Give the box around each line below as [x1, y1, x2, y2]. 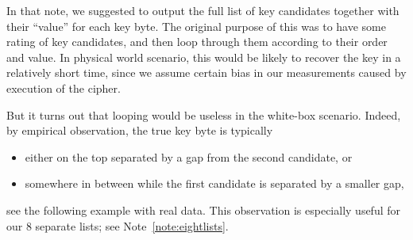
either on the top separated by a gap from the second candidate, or [25, 148, 353, 165]
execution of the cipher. [6, 79, 121, 96]
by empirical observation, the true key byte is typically [6, 122, 273, 139]
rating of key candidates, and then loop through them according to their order [6, 33, 388, 50]
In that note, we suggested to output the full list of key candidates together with [6, 2, 399, 18]
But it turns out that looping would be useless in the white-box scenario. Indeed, [6, 106, 401, 123]
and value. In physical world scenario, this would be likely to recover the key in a [6, 48, 401, 65]
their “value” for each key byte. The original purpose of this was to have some [6, 17, 386, 34]
